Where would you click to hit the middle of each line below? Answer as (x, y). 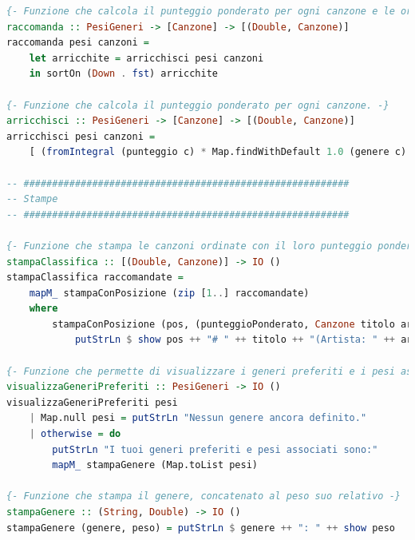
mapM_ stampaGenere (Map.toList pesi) (155, 465)
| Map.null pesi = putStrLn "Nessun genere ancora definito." (198, 418)
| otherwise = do (75, 434)
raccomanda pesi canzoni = (78, 43)
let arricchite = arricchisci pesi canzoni (146, 58)
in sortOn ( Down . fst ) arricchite (123, 74)
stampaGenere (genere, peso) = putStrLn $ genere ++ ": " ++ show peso (201, 528)
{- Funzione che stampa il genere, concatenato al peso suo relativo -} (204, 496)
